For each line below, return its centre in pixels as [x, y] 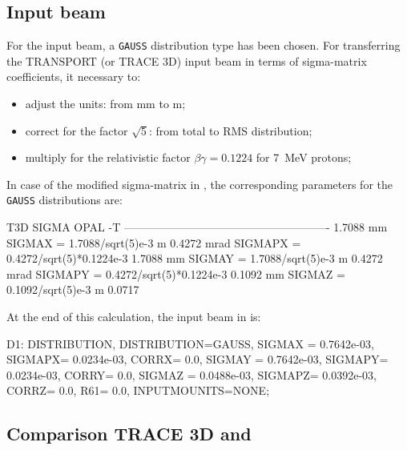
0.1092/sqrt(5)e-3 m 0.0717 [73, 289]
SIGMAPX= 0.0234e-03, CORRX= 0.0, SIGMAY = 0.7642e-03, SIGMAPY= [197, 359]
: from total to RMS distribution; [230, 130]
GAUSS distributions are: [64, 200]
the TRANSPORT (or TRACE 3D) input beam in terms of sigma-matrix [187, 60]
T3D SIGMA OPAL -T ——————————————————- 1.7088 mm [197, 227]
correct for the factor [77, 130]
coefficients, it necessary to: [74, 76]
